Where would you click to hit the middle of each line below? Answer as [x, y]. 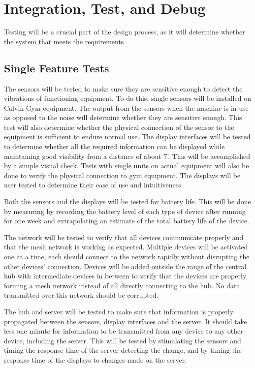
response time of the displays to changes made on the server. [96, 359]
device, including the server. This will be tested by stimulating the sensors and [123, 340]
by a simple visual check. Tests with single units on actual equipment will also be [127, 166]
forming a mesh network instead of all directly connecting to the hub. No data [122, 285]
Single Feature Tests [57, 68]
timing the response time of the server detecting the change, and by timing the [123, 350]
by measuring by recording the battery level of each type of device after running [125, 211]
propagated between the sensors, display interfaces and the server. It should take [126, 321]
